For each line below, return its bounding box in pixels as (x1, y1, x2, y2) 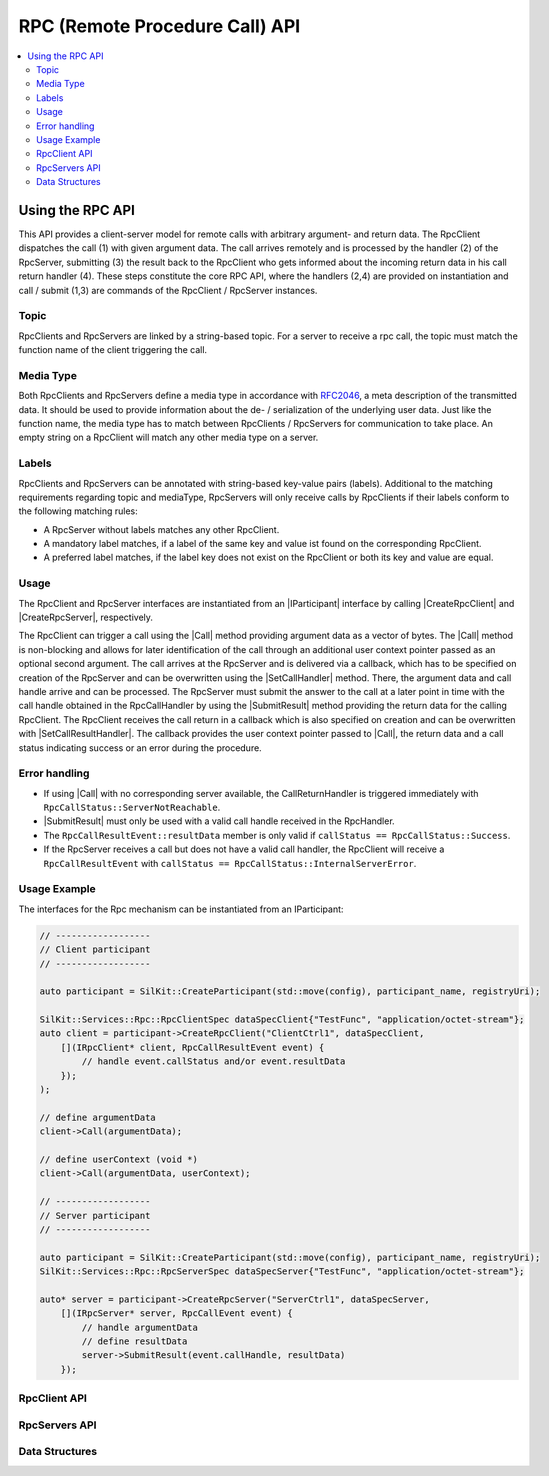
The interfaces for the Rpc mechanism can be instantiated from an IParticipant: (18, 903, 344, 915)
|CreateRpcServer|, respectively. (18, 611, 154, 623)
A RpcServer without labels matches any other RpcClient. (43, 523, 280, 535)
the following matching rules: (18, 505, 139, 517)
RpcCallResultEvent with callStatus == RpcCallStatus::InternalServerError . (43, 857, 417, 869)
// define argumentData (39, 1111, 157, 1123)
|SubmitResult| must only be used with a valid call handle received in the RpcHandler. (43, 815, 395, 827)
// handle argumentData (81, 1321, 199, 1333)
